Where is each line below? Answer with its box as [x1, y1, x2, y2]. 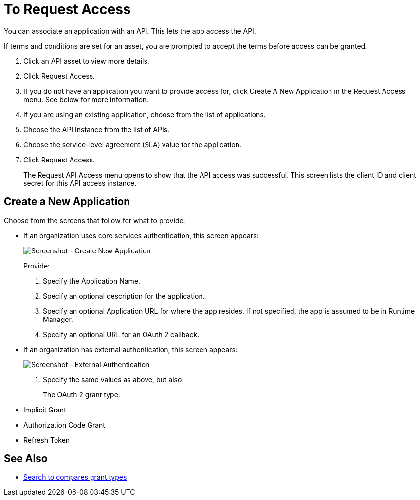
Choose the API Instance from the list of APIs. [23, 125, 170, 134]
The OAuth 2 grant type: [43, 390, 120, 399]
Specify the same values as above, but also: [43, 375, 184, 384]
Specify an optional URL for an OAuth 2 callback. [43, 330, 200, 339]
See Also [4, 452, 48, 465]
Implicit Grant [23, 405, 66, 414]
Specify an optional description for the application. [43, 291, 205, 300]
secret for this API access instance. [23, 179, 137, 187]
